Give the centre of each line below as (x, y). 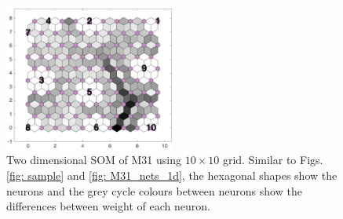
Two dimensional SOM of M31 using (94, 160)
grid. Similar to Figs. (273, 160)
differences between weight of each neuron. (108, 206)
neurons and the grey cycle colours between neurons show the (154, 190)
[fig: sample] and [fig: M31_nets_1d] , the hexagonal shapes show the (172, 175)
